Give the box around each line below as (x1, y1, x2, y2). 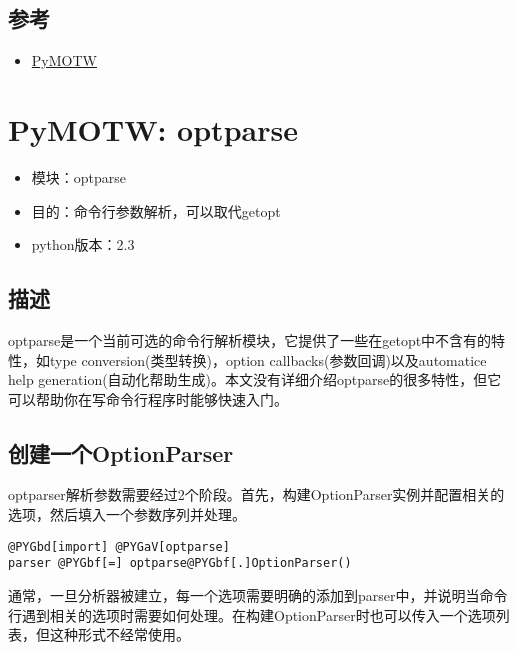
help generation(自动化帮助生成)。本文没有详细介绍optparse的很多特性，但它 (8, 369, 502, 390)
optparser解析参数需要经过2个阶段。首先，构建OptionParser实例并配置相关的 (8, 484, 505, 505)
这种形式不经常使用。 (49, 624, 190, 645)
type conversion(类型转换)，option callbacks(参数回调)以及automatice (49, 349, 487, 370)
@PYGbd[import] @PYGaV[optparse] (8, 539, 230, 554)
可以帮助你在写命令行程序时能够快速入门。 (8, 388, 288, 409)
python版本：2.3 (31, 234, 135, 255)
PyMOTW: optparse (8, 108, 298, 149)
